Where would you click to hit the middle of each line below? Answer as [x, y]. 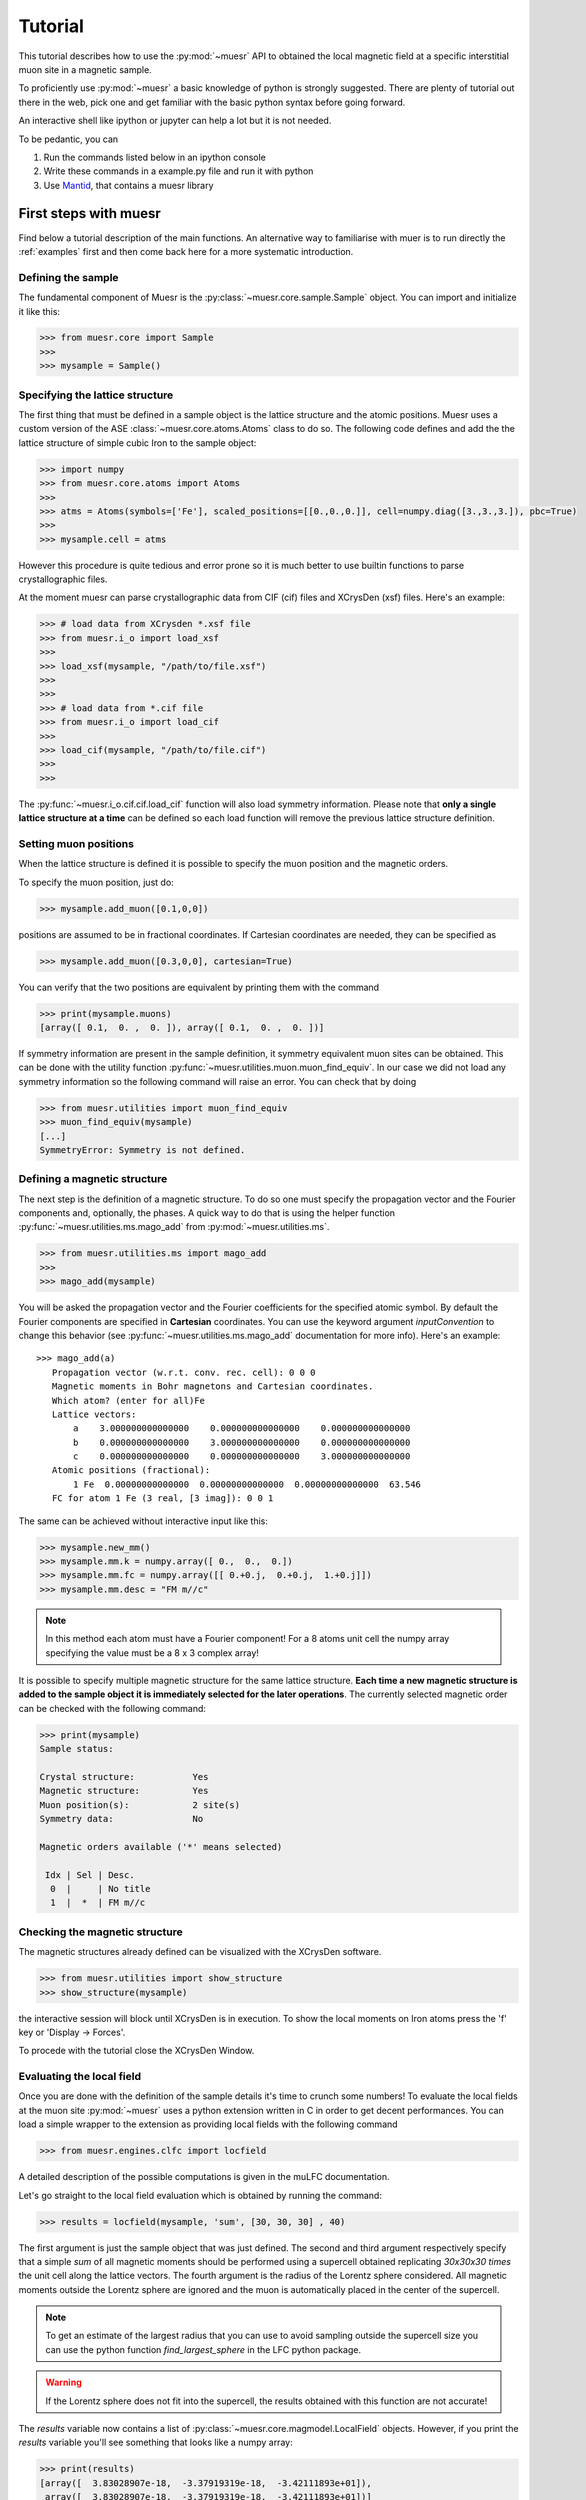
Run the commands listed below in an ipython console [155, 157]
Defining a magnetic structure [93, 1179]
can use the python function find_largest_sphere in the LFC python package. [203, 2349]
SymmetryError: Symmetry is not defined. [142, 1149]
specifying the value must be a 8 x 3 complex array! [152, 1652]
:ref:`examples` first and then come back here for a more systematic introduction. [186, 251]
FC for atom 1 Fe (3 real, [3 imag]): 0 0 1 [162, 1498]
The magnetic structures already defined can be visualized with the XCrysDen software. [200, 1952]
